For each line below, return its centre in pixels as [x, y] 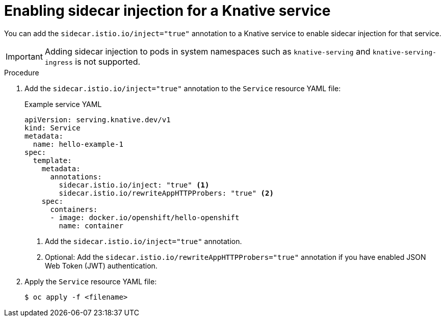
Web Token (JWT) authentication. [101, 265]
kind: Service [53, 128]
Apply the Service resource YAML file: [91, 281]
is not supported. [108, 61]
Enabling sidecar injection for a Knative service [167, 11]
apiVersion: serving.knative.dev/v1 [98, 119]
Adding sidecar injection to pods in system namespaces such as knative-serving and [207, 51]
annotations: [76, 177]
